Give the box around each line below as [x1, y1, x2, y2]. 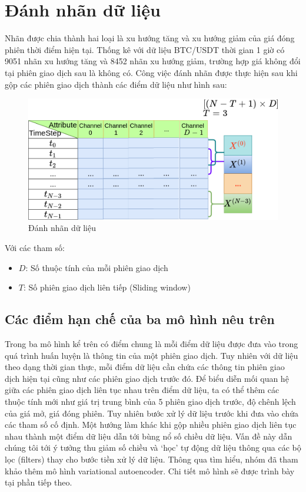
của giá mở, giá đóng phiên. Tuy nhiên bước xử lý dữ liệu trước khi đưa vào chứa [5, 407, 299, 419]
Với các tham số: [5, 242, 65, 254]
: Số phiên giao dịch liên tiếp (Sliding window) [23, 281, 191, 293]
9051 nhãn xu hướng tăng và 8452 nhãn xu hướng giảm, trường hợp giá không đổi [5, 55, 301, 67]
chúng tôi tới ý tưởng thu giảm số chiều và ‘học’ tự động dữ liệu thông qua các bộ [5, 441, 301, 454]
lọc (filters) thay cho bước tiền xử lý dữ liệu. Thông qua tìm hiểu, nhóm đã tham [5, 453, 298, 465]
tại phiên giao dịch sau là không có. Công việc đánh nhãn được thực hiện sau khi [5, 66, 298, 78]
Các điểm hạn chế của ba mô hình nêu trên [5, 310, 275, 328]
